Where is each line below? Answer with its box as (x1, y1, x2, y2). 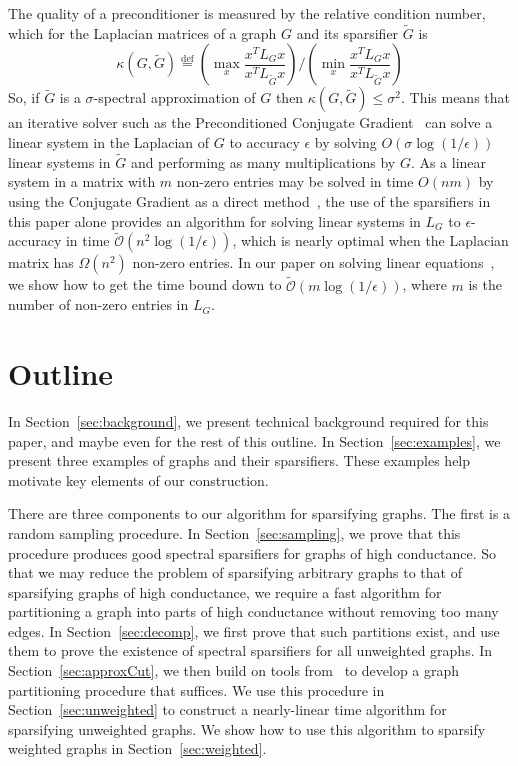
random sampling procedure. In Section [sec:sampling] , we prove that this (8, 522, 461, 543)
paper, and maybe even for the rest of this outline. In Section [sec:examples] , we (8, 430, 501, 451)
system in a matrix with (8, 171, 156, 192)
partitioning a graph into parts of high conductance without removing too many (8, 601, 499, 622)
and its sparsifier (296, 22, 399, 43)
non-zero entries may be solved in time (176, 171, 414, 192)
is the (468, 274, 502, 295)
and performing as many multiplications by (130, 151, 396, 172)
